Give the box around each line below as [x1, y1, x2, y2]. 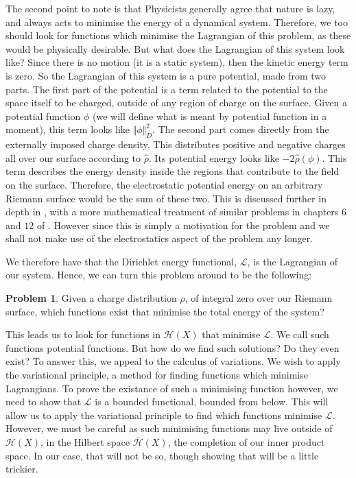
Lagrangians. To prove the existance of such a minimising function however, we [5, 381, 338, 395]
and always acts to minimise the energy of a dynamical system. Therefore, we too [5, 14, 348, 29]
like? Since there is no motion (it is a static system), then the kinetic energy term [5, 55, 348, 69]
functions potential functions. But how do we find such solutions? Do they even [5, 340, 340, 355]
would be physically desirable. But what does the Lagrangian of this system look [5, 41, 345, 56]
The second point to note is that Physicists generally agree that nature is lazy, [5, 1, 335, 15]
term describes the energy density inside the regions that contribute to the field [5, 164, 340, 178]
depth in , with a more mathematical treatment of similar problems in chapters [5, 204, 339, 219]
